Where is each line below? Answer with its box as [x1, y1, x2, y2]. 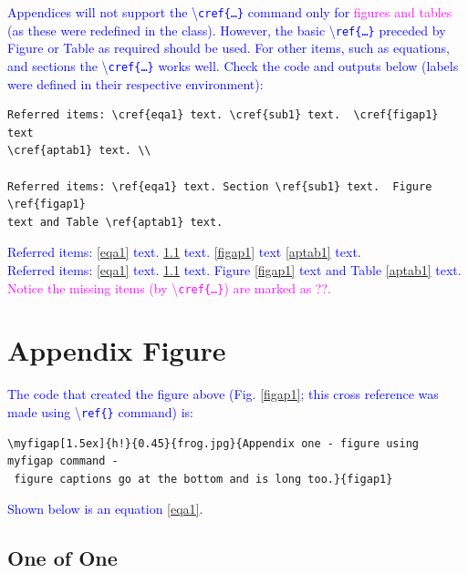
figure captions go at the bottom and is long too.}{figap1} [14, 472, 393, 486]
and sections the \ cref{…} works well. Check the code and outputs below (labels [7, 56, 459, 75]
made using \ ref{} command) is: [7, 402, 193, 421]
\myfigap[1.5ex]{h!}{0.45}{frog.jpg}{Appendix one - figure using [7, 436, 420, 450]
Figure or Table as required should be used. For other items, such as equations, [7, 38, 450, 57]
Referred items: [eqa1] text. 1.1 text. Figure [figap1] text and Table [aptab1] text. [7, 260, 462, 279]
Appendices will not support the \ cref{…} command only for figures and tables [7, 3, 452, 21]
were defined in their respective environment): [7, 74, 264, 93]
